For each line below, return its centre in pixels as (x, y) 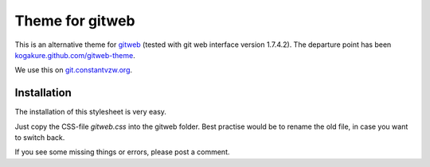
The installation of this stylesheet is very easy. (91, 112)
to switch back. (40, 138)
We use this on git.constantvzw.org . (74, 70)
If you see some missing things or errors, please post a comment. (122, 152)
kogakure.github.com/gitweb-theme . (75, 55)
